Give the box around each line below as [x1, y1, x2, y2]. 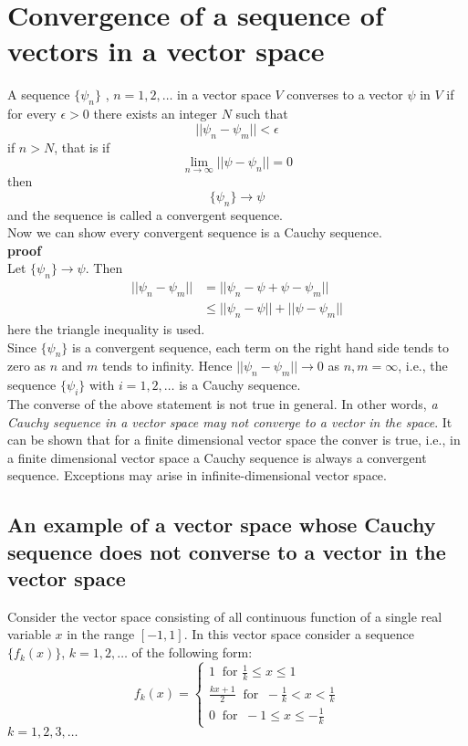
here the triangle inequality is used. [7, 319, 205, 338]
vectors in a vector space [7, 32, 325, 69]
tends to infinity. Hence [102, 356, 233, 375]
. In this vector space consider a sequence [183, 625, 414, 644]
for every [7, 104, 57, 123]
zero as [7, 356, 47, 375]
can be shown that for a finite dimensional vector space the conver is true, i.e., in [7, 430, 461, 449]
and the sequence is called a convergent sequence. [7, 205, 283, 224]
